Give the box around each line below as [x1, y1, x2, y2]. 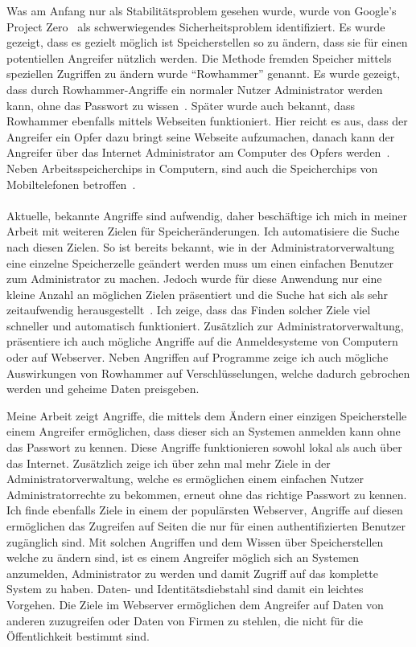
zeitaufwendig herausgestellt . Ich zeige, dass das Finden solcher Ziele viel [6, 301, 371, 318]
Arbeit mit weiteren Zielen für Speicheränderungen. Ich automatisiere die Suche [6, 223, 400, 240]
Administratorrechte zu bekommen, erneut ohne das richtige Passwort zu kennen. [6, 485, 407, 502]
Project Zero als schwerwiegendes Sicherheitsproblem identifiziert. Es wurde [6, 18, 385, 35]
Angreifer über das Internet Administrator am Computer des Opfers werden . [6, 144, 390, 161]
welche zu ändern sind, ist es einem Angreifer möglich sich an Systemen [6, 549, 359, 566]
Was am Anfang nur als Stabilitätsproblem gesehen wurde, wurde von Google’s [6, 2, 397, 18]
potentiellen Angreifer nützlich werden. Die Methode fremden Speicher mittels [6, 49, 392, 66]
